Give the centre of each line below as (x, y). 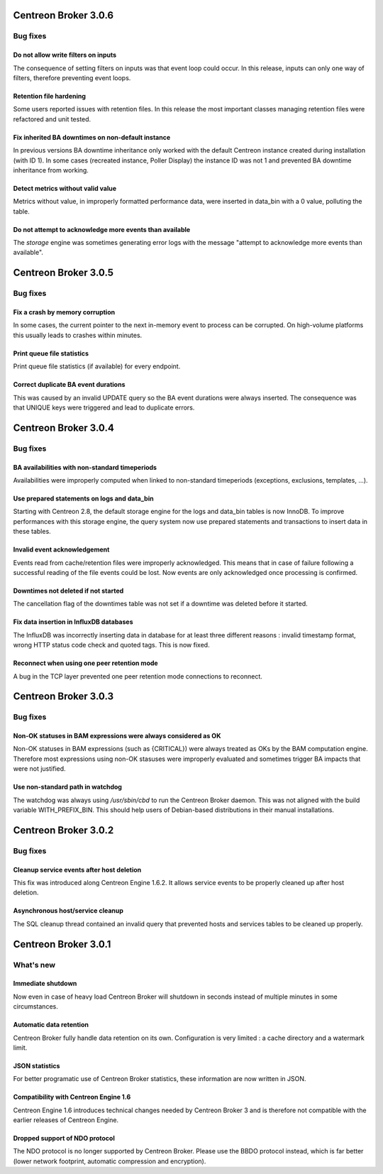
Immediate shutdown (45, 984)
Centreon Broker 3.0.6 (63, 15)
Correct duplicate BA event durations (69, 385)
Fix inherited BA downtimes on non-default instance (91, 137)
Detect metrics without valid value (65, 188)
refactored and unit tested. (52, 119)
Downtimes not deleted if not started (68, 591)
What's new (34, 965)
